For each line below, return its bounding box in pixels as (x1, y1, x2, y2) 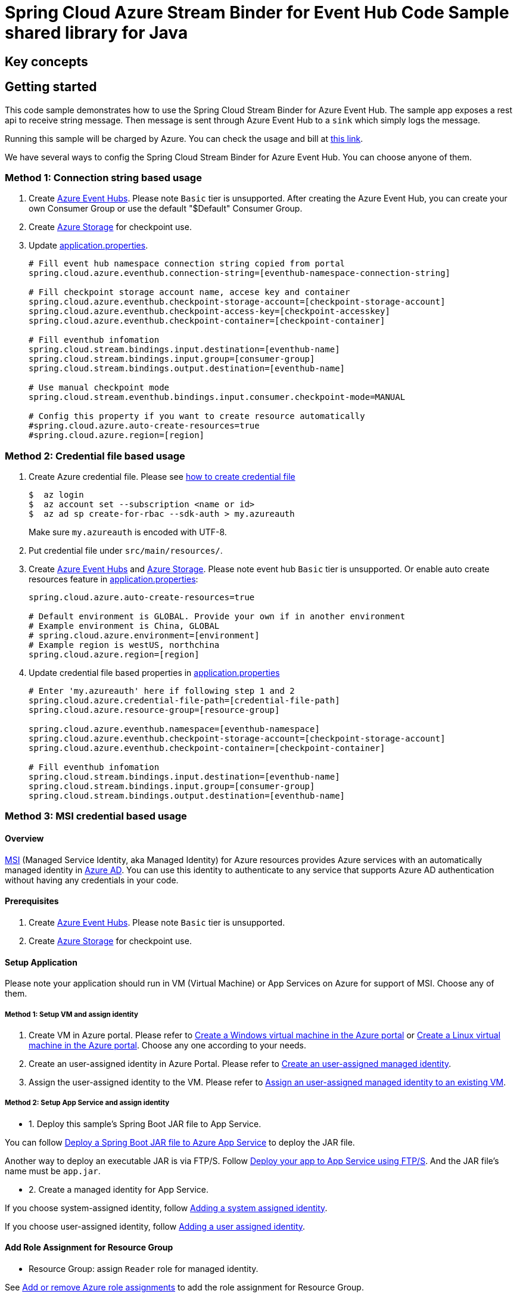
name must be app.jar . (5, 1165, 101, 1176)
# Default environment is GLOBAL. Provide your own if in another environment (29, 612, 406, 622)
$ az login (29, 490, 84, 500)
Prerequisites (5, 896, 59, 907)
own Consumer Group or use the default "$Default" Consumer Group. (29, 203, 303, 214)
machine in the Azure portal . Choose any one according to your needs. (29, 1040, 307, 1050)
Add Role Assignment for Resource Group (5, 1242, 173, 1253)
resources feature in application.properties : (29, 574, 198, 585)
